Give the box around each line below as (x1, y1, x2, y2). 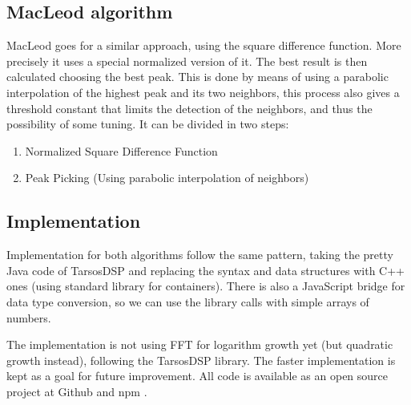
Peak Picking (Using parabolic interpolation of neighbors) (25, 169, 309, 186)
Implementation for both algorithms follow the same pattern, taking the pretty (6, 246, 393, 263)
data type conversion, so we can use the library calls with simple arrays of (6, 293, 369, 310)
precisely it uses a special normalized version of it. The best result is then (6, 52, 368, 69)
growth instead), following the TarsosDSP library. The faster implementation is (6, 351, 396, 368)
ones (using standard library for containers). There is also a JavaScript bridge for (6, 277, 405, 294)
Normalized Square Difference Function (25, 142, 218, 159)
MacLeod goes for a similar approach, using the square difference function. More (6, 37, 401, 54)
